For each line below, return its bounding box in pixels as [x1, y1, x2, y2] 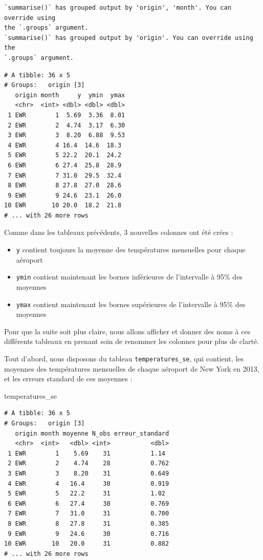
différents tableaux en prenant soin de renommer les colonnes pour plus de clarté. [4, 336, 259, 347]
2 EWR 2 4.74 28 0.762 [8, 460, 169, 467]
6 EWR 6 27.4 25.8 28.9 [8, 161, 122, 169]
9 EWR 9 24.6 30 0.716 [8, 530, 169, 537]
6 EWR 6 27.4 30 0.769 [8, 500, 169, 507]
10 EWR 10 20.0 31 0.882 [4, 540, 169, 548]
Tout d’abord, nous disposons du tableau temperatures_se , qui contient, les [4, 353, 244, 363]
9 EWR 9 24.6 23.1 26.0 [8, 191, 122, 199]
